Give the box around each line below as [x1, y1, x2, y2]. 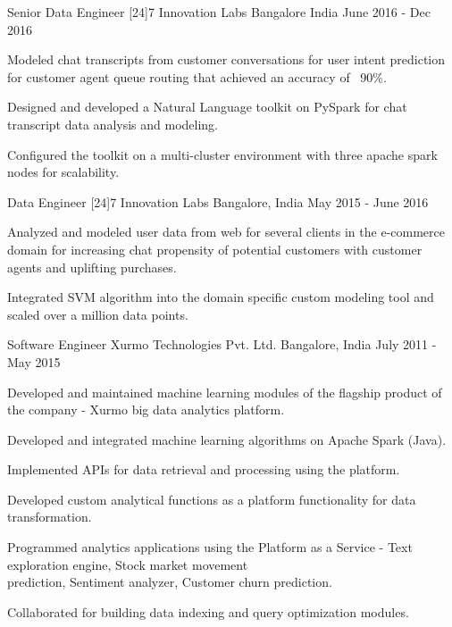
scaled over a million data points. [7, 305, 188, 323]
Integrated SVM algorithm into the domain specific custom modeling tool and [7, 288, 434, 306]
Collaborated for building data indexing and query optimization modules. [7, 602, 409, 621]
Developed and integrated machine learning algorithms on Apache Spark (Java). [7, 430, 447, 448]
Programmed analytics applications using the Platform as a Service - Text [7, 538, 413, 556]
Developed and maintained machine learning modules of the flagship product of [7, 382, 442, 401]
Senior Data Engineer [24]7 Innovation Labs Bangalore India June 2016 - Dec [7, 3, 431, 21]
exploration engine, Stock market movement [7, 555, 248, 573]
